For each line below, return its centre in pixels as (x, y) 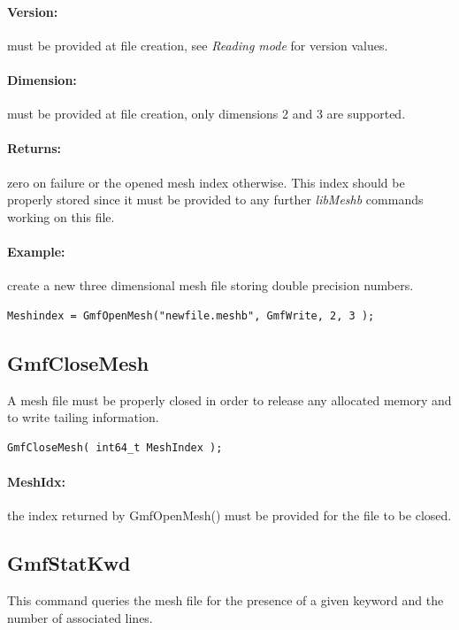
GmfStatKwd (69, 563)
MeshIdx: (36, 481)
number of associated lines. (80, 617)
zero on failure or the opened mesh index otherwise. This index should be (206, 182)
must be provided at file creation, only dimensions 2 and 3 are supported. (207, 114)
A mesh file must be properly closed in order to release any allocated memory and (229, 400)
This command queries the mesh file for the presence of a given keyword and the (226, 599)
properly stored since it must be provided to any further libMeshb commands (215, 200)
